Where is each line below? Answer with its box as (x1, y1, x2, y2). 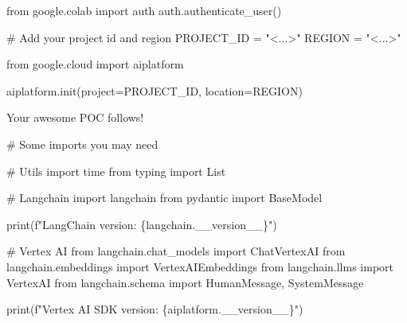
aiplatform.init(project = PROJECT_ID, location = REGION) (6, 82, 303, 99)
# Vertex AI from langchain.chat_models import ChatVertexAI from (6, 243, 346, 259)
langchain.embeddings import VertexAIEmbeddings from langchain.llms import (6, 258, 394, 274)
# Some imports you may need (6, 135, 158, 152)
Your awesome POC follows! (6, 109, 144, 126)
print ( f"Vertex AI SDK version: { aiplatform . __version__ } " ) (6, 301, 303, 317)
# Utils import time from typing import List (6, 162, 226, 179)
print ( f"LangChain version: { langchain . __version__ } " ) (6, 216, 277, 232)
